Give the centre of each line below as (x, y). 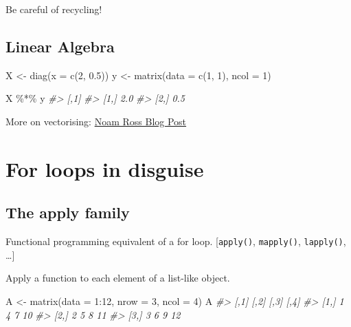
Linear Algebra (60, 46)
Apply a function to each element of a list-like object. (118, 278)
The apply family (68, 212)
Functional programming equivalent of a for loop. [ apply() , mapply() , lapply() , (176, 241)
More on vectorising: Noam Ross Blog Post (96, 121)
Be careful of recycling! (54, 9)
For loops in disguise (105, 168)
